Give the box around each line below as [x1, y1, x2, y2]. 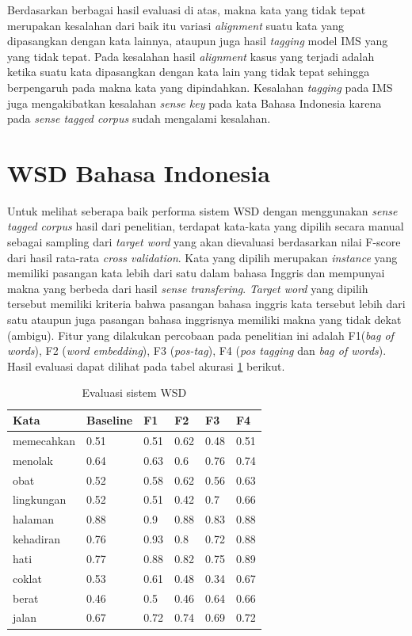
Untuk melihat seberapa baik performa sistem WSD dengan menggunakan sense [7, 202, 398, 219]
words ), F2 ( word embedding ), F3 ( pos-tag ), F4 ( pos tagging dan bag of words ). [7, 342, 387, 359]
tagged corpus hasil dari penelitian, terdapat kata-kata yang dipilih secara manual [7, 218, 404, 234]
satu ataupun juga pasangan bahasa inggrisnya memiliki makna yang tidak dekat [7, 311, 402, 328]
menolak [13, 451, 53, 468]
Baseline [86, 412, 133, 428]
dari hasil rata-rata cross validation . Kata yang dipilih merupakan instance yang [7, 249, 398, 265]
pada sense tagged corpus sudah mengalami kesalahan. [7, 110, 271, 127]
